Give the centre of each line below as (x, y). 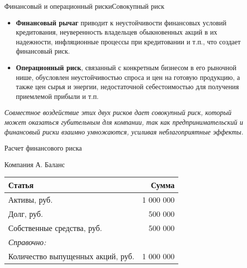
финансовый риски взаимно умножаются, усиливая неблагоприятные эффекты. (124, 131)
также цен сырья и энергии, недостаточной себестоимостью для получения (127, 86)
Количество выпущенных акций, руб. (71, 256)
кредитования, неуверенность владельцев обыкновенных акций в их (116, 32)
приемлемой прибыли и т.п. (57, 96)
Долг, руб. (26, 214)
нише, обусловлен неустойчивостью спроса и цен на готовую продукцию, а (128, 77)
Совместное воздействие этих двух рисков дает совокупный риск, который (118, 112)
